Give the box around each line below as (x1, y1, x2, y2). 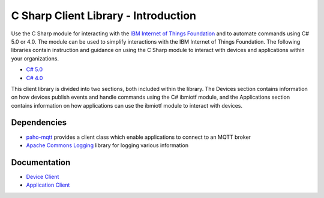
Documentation (11, 157, 71, 167)
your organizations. (11, 54, 59, 62)
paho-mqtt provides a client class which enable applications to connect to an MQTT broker (26, 133, 251, 141)
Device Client (26, 173, 59, 180)
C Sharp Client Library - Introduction (11, 9, 196, 22)
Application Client (26, 181, 70, 188)
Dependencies (11, 117, 67, 128)
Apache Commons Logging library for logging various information (26, 141, 189, 149)
